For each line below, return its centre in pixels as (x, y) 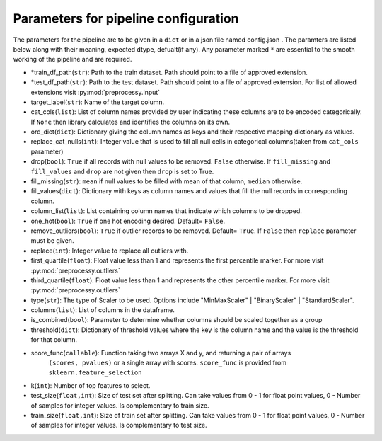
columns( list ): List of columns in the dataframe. (103, 310)
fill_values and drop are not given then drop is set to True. (122, 171)
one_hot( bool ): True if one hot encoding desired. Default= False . (128, 221)
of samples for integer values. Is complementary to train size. (120, 405)
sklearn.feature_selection (95, 373)
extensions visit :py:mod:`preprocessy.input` (95, 92)
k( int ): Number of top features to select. (91, 385)
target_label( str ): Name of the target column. (98, 102)
